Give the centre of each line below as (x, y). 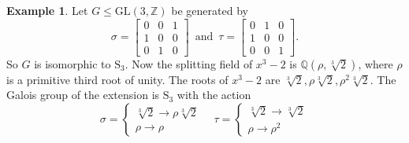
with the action (214, 95)
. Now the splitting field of (189, 63)
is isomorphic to (73, 63)
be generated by (210, 10)
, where (376, 63)
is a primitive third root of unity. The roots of (117, 79)
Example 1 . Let (47, 10)
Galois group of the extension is (83, 95)
